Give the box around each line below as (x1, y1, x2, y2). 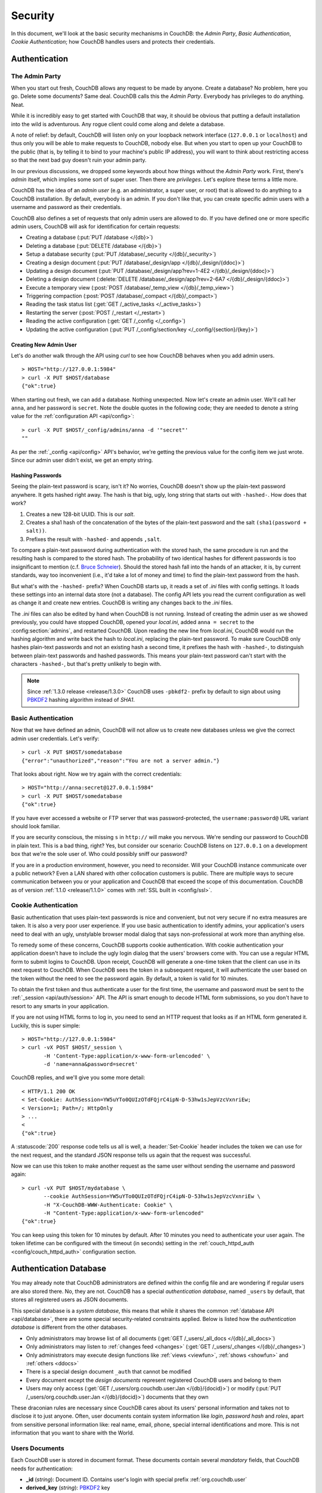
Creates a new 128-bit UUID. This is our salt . (26, 511, 135, 518)
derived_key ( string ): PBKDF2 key (26, 1484, 110, 1491)
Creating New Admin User (11, 341, 77, 348)
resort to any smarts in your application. (11, 1002, 109, 1009)
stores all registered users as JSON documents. (11, 1296, 128, 1303)
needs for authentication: (11, 1465, 73, 1472)
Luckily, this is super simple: (11, 1022, 80, 1029)
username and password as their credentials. (11, 204, 122, 211)
